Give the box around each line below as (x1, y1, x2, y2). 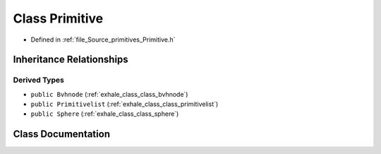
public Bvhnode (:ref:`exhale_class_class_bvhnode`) (30, 90, 188, 98)
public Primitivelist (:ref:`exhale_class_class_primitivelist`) (30, 100, 219, 109)
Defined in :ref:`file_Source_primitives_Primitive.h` (30, 35, 176, 44)
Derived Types (13, 75, 65, 85)
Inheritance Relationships (13, 54, 128, 66)
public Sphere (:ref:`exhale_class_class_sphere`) (30, 109, 179, 118)
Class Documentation (13, 128, 111, 141)
